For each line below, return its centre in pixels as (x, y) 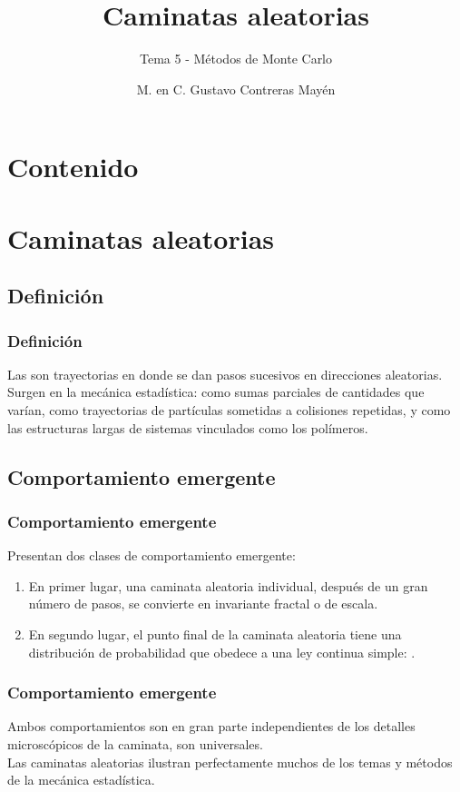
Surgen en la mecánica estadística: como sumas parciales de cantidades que (216, 392)
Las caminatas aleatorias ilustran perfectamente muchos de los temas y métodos (230, 762)
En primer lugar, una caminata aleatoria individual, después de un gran (228, 585)
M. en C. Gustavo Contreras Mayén (236, 89)
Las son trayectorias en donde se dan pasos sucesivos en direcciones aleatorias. (225, 374)
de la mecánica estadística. (81, 780)
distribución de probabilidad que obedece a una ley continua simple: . (222, 652)
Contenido (73, 167)
